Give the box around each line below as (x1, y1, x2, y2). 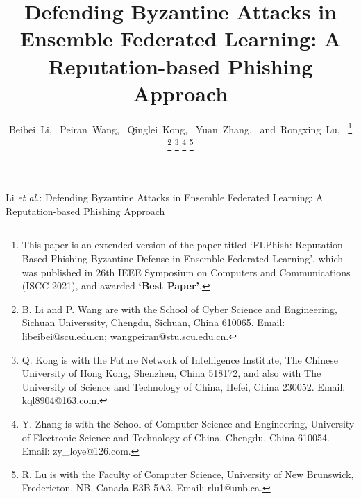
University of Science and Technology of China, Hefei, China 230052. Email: (22, 379, 346, 394)
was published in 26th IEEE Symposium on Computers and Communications (22, 264, 351, 279)
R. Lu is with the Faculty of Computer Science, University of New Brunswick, (22, 466, 354, 481)
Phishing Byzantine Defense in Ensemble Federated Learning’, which (50, 251, 343, 265)
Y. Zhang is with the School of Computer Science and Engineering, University (22, 416, 355, 430)
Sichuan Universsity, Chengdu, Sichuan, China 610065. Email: (22, 315, 285, 330)
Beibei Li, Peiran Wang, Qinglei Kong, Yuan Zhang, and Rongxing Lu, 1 (8, 119, 353, 136)
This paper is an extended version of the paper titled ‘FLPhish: (22, 237, 292, 252)
